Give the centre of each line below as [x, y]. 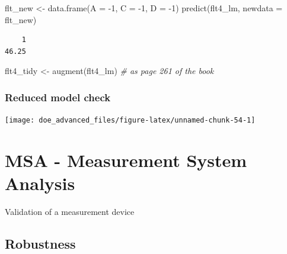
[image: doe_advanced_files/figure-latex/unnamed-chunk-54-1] [130, 120]
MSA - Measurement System [126, 160]
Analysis [40, 183]
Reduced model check [58, 97]
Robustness [40, 244]
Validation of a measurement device [70, 212]
